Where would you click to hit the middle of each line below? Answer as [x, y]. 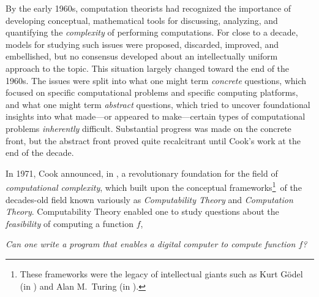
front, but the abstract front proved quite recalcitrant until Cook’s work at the [153, 140]
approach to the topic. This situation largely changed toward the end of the [148, 68]
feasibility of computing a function [69, 223]
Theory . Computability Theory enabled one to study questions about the [142, 211]
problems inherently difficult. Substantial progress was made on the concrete [148, 128]
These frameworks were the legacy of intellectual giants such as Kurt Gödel [161, 273]
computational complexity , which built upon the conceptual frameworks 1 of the [154, 186]
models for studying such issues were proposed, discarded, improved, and [142, 44]
